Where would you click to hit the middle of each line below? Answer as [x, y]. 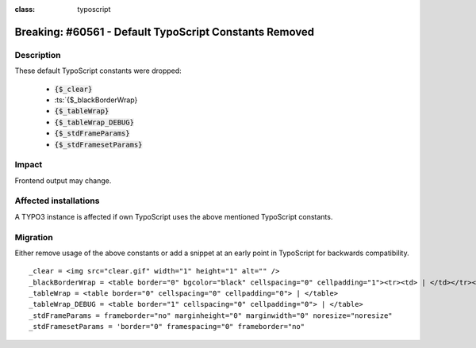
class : [25, 9]
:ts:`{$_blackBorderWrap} [96, 100]
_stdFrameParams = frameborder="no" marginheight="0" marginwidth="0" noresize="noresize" [211, 315]
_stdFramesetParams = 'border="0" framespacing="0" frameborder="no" [167, 327]
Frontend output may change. [63, 180]
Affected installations [57, 201]
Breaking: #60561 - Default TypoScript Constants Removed [165, 32]
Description [38, 55]
